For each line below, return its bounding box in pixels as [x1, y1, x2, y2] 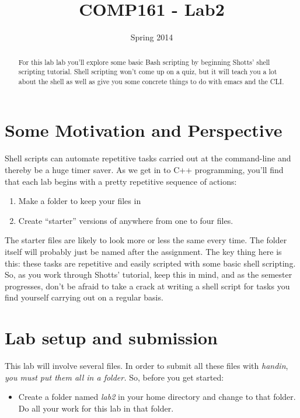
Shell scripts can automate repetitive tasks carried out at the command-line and [5, 152, 291, 164]
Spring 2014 [130, 31, 173, 43]
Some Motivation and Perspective [5, 118, 282, 142]
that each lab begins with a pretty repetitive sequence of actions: [5, 175, 237, 187]
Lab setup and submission [5, 326, 218, 350]
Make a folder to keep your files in [18, 195, 141, 207]
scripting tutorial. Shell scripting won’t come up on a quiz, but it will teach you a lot [18, 67, 277, 77]
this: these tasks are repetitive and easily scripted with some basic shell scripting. [5, 257, 296, 269]
